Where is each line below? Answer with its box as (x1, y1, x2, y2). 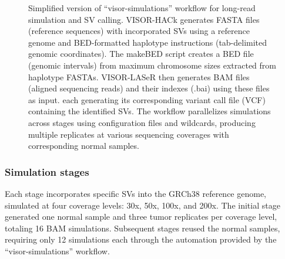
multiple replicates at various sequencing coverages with (28, 128, 229, 140)
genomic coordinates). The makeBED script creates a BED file (28, 47, 254, 60)
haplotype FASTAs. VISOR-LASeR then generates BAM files (28, 70, 250, 83)
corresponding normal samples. (28, 139, 139, 152)
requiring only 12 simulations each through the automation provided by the (5, 233, 277, 246)
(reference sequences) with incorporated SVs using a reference (28, 25, 250, 37)
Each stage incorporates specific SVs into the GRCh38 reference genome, (5, 187, 267, 199)
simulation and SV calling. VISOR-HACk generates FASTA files (28, 13, 260, 25)
